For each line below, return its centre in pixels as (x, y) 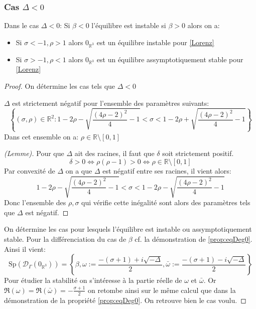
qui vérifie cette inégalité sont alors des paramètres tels (166, 202)
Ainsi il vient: (25, 249)
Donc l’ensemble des (35, 202)
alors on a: (204, 25)
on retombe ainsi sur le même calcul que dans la (162, 290)
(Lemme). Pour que (34, 153)
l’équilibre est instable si (129, 25)
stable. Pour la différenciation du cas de (65, 239)
